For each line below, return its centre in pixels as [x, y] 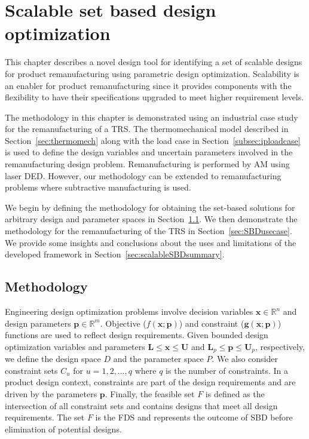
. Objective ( [123, 323]
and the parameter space [158, 359]
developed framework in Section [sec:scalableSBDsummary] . [115, 254]
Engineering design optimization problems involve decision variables [129, 311]
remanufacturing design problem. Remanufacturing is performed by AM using [147, 164]
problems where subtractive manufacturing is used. [98, 187]
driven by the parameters [51, 394]
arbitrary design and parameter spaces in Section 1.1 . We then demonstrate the [151, 219]
